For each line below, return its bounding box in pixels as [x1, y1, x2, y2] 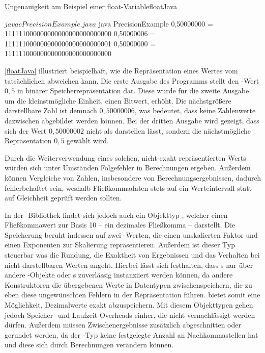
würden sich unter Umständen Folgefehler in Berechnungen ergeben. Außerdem [5, 162, 251, 173]
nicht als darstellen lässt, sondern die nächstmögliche [86, 125, 251, 136]
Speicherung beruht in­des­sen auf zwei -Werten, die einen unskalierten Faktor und [5, 229, 258, 240]
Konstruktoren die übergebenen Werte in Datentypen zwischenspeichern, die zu [5, 279, 252, 290]
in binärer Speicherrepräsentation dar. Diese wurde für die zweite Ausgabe [17, 85, 249, 96]
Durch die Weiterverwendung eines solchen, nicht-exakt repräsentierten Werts [5, 152, 246, 163]
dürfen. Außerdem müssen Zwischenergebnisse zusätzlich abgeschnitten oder [5, 319, 241, 330]
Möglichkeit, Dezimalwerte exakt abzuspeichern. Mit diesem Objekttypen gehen [5, 299, 253, 310]
